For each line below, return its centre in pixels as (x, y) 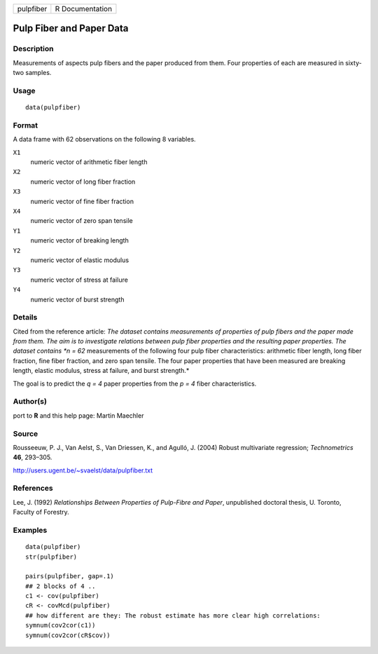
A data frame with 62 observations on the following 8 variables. (104, 139)
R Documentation (83, 9)
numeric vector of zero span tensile (82, 221)
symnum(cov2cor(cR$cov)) (68, 635)
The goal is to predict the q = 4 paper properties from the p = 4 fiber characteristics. (135, 383)
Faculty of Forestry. (41, 512)
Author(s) (30, 402)
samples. (38, 73)
